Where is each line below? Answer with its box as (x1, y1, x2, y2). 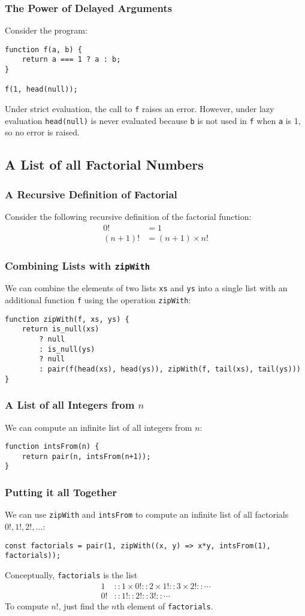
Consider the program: (5, 24, 87, 37)
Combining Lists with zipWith (5, 258, 150, 273)
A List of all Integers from (5, 397, 135, 412)
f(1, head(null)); (5, 85, 78, 94)
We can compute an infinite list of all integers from (5, 421, 192, 433)
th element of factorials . (116, 599, 213, 612)
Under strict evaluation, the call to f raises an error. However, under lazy (5, 102, 274, 115)
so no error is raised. (5, 126, 80, 138)
